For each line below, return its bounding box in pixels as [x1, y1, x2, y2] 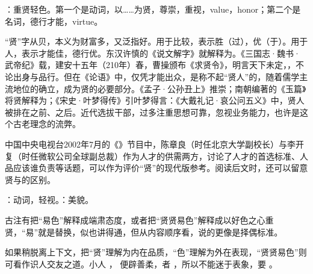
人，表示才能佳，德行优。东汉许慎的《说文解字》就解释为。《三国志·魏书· [5, 46, 300, 59]
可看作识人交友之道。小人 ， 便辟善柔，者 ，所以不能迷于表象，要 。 [5, 257, 277, 270]
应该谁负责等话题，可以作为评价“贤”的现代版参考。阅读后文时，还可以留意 [13, 161, 308, 174]
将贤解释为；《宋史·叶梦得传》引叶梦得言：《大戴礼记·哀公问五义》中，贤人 [5, 94, 305, 107]
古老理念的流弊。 [13, 117, 81, 130]
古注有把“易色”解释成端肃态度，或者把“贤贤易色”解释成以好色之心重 [5, 213, 274, 226]
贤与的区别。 [5, 173, 55, 185]
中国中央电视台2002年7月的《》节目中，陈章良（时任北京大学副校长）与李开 [5, 137, 304, 150]
